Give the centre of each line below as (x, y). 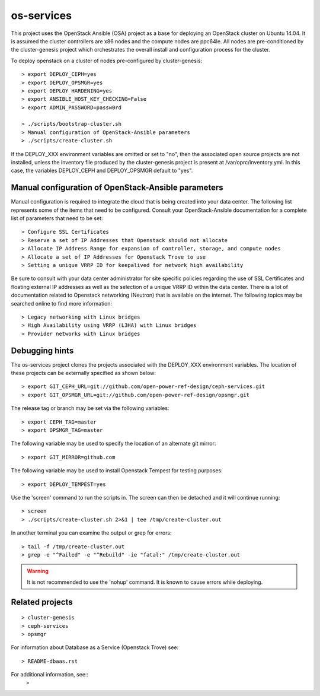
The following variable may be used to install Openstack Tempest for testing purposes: (117, 471)
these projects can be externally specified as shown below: (84, 373)
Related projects (42, 602)
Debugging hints (42, 350)
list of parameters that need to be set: (57, 218)
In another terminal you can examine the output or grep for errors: (91, 533)
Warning (38, 571)
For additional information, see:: (50, 675)
